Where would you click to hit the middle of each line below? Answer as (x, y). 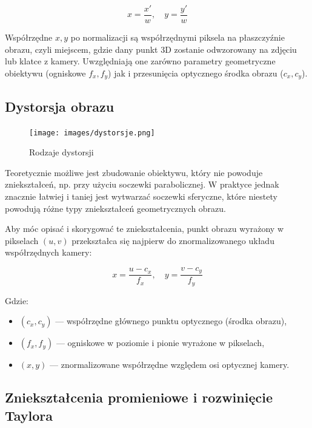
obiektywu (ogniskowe (45, 73)
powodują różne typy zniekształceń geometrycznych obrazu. (115, 208)
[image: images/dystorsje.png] (92, 133)
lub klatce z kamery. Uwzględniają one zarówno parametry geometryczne (140, 61)
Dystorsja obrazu (60, 106)
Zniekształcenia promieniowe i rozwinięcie (139, 397)
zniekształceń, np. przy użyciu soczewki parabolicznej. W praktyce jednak (142, 184)
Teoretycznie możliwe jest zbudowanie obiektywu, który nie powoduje (134, 172)
